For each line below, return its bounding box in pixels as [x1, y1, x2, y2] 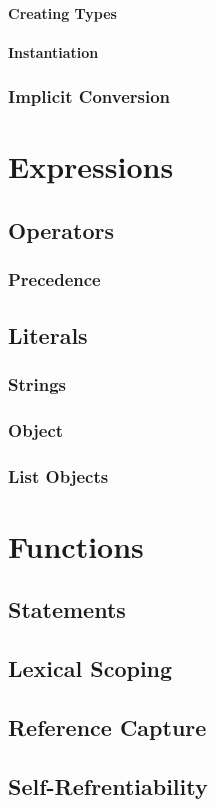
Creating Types [8, 2, 117, 23]
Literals [8, 319, 88, 350]
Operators [8, 214, 114, 245]
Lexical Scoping [8, 653, 173, 684]
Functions [8, 525, 144, 566]
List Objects [8, 463, 109, 488]
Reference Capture [8, 711, 207, 742]
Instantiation [8, 41, 99, 62]
